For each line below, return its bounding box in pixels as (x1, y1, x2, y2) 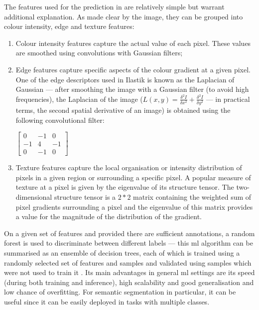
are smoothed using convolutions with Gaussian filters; (15, 47, 183, 58)
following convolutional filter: (15, 114, 105, 125)
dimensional (15, 192, 52, 202)
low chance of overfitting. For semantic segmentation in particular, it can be (4, 287, 236, 297)
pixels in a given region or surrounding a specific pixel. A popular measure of (15, 172, 251, 182)
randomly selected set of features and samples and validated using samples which (4, 257, 252, 268)
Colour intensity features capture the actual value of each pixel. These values (15, 37, 251, 48)
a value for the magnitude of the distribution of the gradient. (15, 211, 202, 222)
